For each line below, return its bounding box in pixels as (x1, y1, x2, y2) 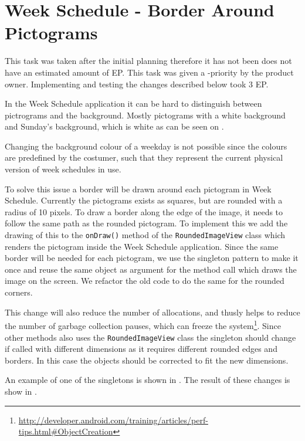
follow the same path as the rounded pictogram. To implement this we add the (5, 217, 288, 229)
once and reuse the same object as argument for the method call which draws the (5, 263, 297, 275)
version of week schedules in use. (5, 163, 121, 175)
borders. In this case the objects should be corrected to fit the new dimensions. (5, 354, 289, 366)
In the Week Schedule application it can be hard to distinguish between (5, 97, 262, 110)
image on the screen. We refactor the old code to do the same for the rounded (5, 274, 284, 287)
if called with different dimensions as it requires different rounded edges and (5, 342, 277, 355)
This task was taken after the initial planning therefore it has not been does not (5, 55, 292, 67)
